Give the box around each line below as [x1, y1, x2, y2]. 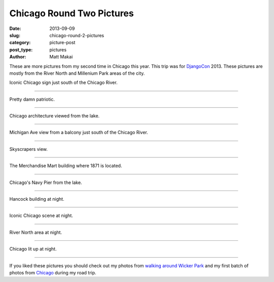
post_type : [9, 46, 33, 53]
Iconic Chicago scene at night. [9, 212, 73, 218]
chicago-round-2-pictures [49, 32, 104, 38]
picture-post [49, 40, 76, 46]
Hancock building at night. [9, 196, 64, 202]
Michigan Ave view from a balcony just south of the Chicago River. [9, 130, 148, 136]
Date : [9, 25, 21, 32]
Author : [9, 54, 26, 60]
